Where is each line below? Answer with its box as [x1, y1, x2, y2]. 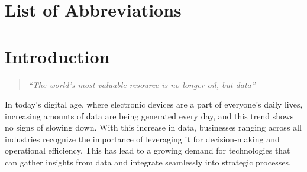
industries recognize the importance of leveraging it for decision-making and [5, 132, 280, 145]
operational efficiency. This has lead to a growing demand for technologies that [5, 144, 290, 157]
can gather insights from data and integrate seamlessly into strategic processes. [5, 156, 291, 168]
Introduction [5, 44, 110, 68]
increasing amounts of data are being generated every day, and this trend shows [5, 109, 294, 122]
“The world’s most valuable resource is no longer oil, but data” [28, 78, 256, 90]
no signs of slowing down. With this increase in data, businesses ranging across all [5, 121, 302, 134]
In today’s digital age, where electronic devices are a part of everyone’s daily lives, [5, 98, 303, 111]
